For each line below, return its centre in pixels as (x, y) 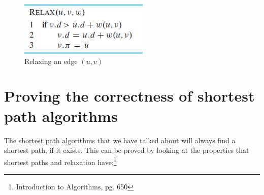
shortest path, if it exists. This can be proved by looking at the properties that (127, 150)
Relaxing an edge (51, 61)
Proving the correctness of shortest (129, 96)
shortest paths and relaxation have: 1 (60, 161)
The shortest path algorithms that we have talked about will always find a (120, 140)
